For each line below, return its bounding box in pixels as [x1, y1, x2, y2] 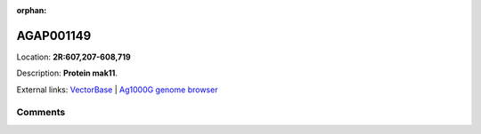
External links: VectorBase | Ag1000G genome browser [16, 84, 218, 95]
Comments [16, 106, 66, 119]
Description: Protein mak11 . [16, 67, 118, 79]
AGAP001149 [16, 28, 92, 43]
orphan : [16, 5, 47, 15]
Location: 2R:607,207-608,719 [16, 51, 131, 62]
